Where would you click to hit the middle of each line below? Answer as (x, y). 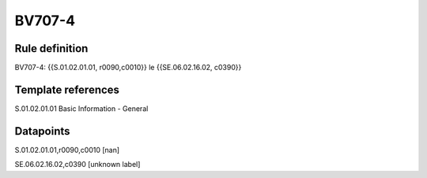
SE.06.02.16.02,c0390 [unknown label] (77, 165)
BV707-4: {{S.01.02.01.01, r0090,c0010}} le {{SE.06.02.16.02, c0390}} (128, 68)
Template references (67, 89)
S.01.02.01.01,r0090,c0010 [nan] (67, 150)
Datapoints (42, 131)
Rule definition (51, 48)
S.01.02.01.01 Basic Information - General (81, 108)
